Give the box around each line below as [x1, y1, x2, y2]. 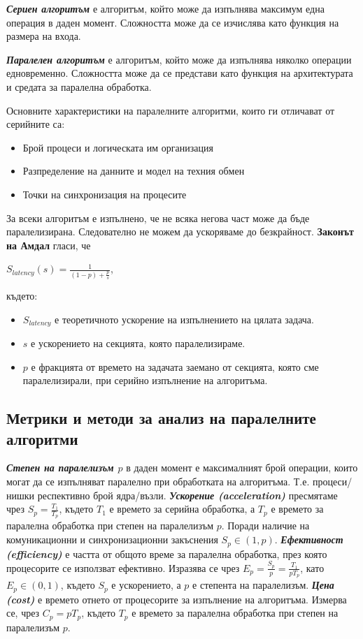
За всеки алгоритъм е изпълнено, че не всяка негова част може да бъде [6, 210, 310, 225]
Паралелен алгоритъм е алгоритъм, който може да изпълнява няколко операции [6, 52, 352, 66]
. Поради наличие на [221, 518, 310, 533]
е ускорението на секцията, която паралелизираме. [31, 336, 245, 351]
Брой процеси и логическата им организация [22, 140, 213, 154]
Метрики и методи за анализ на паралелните [6, 407, 316, 429]
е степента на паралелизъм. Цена [192, 578, 334, 592]
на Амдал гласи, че [6, 237, 91, 252]
